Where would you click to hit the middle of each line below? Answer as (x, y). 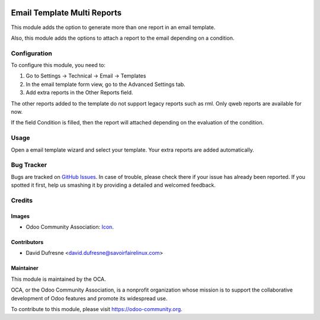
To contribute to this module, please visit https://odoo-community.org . (97, 309)
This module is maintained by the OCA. (58, 279)
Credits (22, 200)
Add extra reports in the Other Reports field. (79, 92)
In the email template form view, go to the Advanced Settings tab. (106, 84)
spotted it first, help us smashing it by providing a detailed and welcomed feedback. (113, 185)
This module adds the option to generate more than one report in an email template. (113, 27)
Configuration (32, 53)
